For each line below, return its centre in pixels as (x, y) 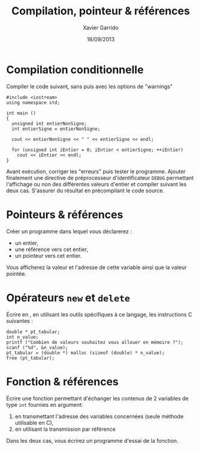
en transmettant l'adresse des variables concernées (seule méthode (99, 416)
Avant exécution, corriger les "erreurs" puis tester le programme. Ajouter (96, 171)
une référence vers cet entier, (52, 249)
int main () (21, 113)
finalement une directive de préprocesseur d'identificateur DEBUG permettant (100, 177)
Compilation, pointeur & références (101, 11)
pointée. (16, 273)
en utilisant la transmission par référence (65, 429)
